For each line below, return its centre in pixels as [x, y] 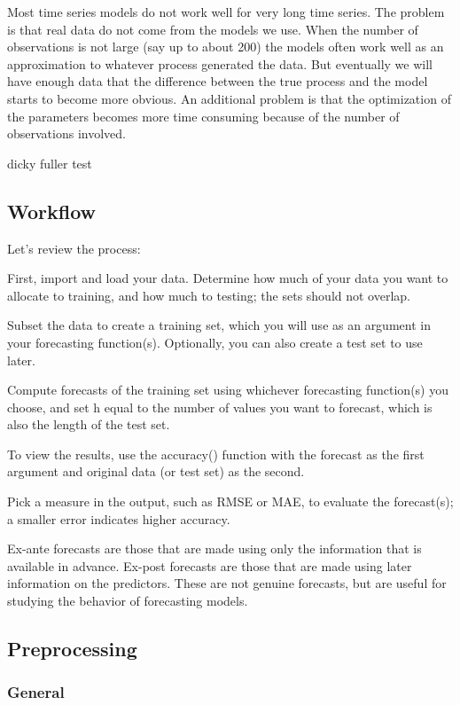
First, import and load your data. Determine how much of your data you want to [228, 278]
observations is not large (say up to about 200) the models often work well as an [226, 47]
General [36, 692]
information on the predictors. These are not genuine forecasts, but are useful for [227, 583]
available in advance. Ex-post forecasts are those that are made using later [210, 565]
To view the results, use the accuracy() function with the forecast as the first [216, 454]
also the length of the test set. [89, 424]
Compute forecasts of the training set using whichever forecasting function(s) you [228, 390]
